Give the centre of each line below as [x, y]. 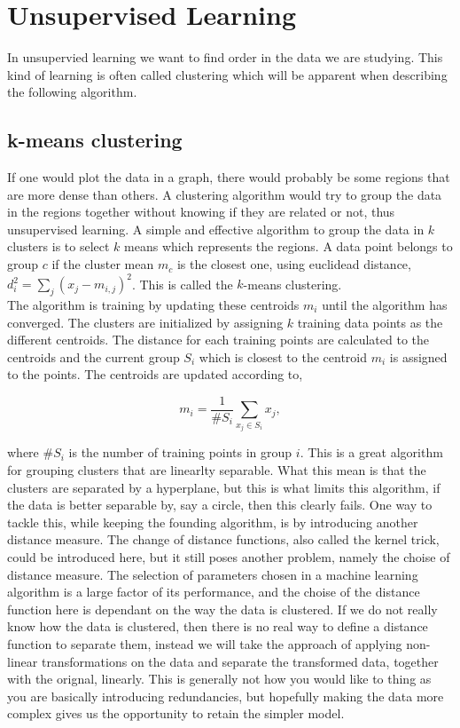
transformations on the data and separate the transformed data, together [240, 661]
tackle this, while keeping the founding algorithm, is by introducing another [213, 522]
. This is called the [182, 284]
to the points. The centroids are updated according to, [155, 374]
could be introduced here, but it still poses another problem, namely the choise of [229, 556]
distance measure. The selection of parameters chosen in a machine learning [213, 574]
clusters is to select [58, 246]
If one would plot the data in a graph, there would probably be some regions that [229, 177]
